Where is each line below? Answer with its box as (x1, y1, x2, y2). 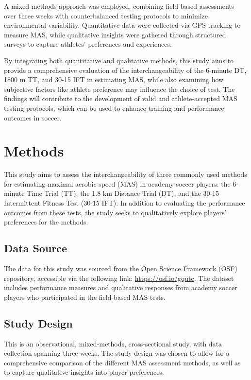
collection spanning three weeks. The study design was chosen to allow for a (4, 348, 230, 358)
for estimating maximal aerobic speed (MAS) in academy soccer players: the (4, 178, 231, 189)
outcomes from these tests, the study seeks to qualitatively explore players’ (4, 207, 227, 217)
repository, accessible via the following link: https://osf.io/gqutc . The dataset (4, 273, 234, 283)
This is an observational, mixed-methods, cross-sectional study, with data (4, 338, 222, 348)
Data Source (4, 241, 67, 256)
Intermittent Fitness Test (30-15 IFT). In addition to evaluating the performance (4, 198, 245, 208)
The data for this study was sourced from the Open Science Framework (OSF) (4, 263, 237, 274)
